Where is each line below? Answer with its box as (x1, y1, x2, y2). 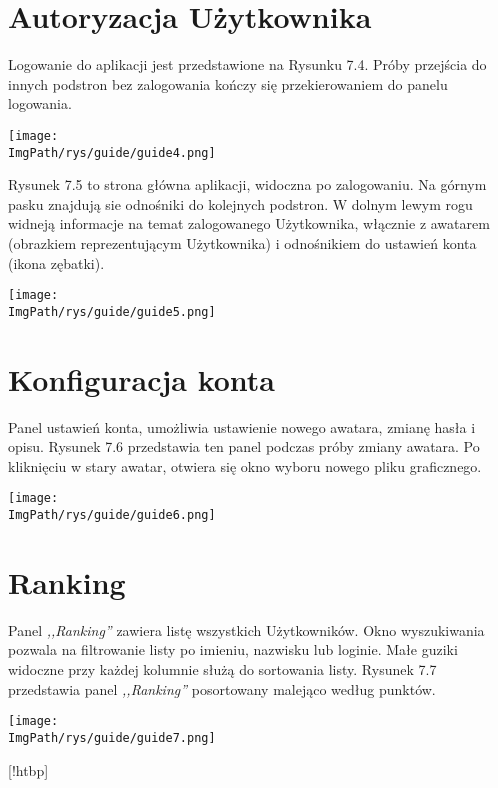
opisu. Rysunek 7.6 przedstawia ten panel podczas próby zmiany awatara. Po (8, 436, 480, 457)
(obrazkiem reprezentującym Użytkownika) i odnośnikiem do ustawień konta (8, 233, 477, 253)
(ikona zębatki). (8, 252, 105, 273)
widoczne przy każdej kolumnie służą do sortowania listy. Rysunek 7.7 (8, 659, 437, 680)
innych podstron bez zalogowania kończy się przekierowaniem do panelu (8, 73, 448, 94)
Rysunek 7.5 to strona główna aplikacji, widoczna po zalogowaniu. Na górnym (8, 174, 487, 195)
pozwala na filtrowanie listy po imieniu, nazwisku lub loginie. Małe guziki (8, 639, 458, 660)
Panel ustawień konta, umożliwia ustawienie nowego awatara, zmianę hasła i (8, 416, 476, 437)
